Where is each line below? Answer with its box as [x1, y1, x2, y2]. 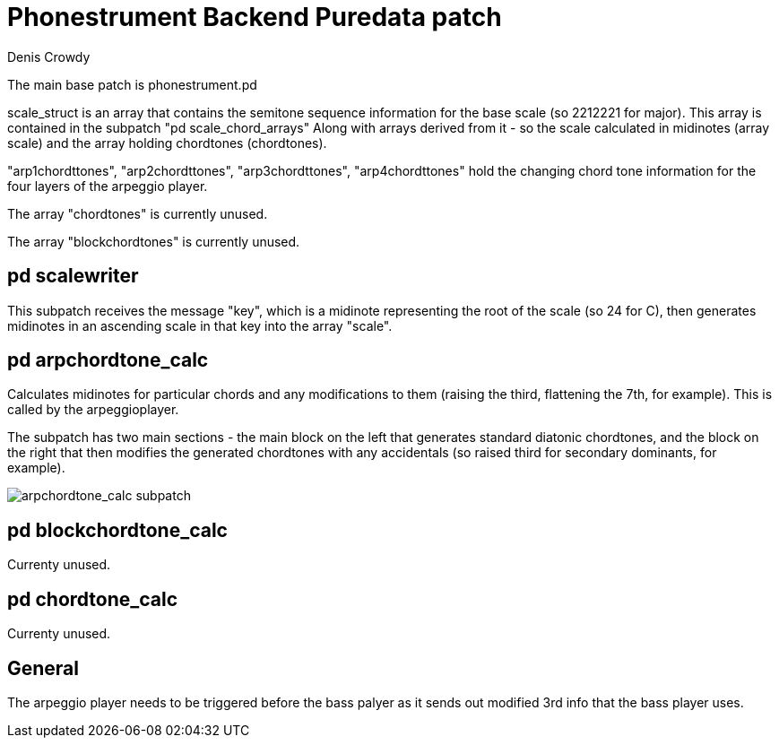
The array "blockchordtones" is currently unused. [7, 233, 300, 249]
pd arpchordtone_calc [7, 349, 209, 372]
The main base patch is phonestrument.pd [7, 76, 257, 92]
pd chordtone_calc [7, 587, 178, 611]
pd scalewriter [7, 264, 139, 288]
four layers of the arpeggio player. [7, 178, 208, 194]
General [7, 656, 80, 680]
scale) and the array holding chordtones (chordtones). [7, 134, 327, 151]
